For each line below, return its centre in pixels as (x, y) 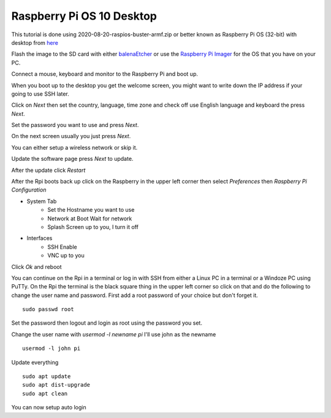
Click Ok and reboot (36, 266)
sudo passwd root (48, 309)
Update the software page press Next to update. (72, 159)
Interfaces (40, 238)
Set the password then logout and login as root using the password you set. (107, 323)
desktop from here (35, 42)
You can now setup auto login (49, 408)
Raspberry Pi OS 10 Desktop (84, 16)
